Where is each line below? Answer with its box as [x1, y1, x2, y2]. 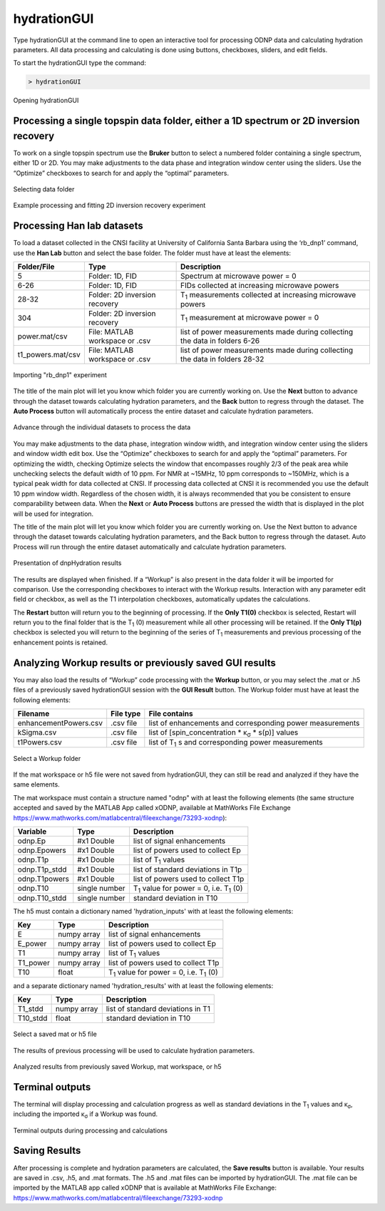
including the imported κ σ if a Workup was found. [13, 1110, 158, 1120]
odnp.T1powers [17, 874, 69, 884]
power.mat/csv [17, 331, 68, 341]
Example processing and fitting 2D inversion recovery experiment [13, 201, 206, 210]
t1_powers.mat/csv [17, 349, 81, 359]
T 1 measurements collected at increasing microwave [180, 290, 356, 301]
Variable [17, 826, 47, 836]
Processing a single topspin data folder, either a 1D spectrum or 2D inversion [13, 115, 360, 127]
